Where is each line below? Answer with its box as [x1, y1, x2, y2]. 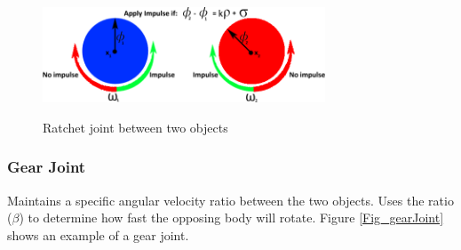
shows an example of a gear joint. [7, 225, 189, 244]
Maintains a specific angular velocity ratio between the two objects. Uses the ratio [7, 190, 454, 209]
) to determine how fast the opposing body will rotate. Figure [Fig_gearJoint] [19, 208, 444, 227]
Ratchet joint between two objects [43, 117, 228, 136]
